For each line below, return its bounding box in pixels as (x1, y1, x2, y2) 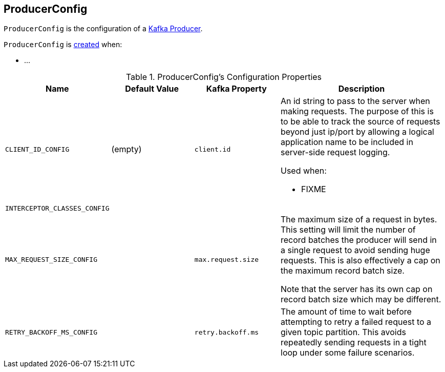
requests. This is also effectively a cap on (281, 255, 440, 266)
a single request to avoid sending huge (281, 245, 430, 256)
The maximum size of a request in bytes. (281, 214, 437, 225)
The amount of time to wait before (281, 306, 412, 317)
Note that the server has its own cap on (281, 284, 433, 295)
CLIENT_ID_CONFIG (5, 145, 70, 153)
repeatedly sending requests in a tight (281, 337, 427, 348)
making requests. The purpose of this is (281, 106, 434, 117)
